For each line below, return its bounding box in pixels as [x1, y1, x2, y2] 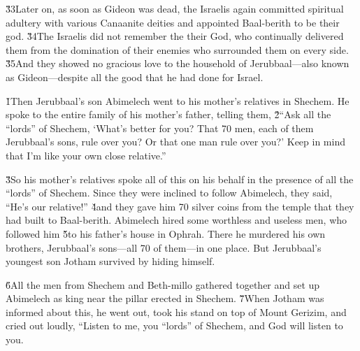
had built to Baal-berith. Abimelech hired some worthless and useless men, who [6, 213, 347, 227]
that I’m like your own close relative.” [6, 148, 166, 162]
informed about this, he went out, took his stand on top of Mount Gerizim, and [6, 304, 347, 319]
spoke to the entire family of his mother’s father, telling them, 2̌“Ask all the [6, 107, 331, 122]
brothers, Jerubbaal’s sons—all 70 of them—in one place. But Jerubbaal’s [6, 240, 322, 255]
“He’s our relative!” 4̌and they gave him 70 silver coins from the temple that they [6, 199, 354, 213]
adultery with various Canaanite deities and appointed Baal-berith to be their [6, 15, 340, 29]
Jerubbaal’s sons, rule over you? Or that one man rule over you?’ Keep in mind [6, 134, 345, 149]
